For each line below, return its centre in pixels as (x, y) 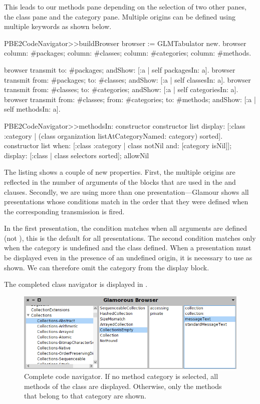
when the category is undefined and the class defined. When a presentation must (128, 248)
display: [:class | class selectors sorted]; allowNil (77, 155)
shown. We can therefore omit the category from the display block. (107, 267)
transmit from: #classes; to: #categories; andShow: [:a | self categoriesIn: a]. (121, 89)
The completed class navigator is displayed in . (76, 284)
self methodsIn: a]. (32, 109)
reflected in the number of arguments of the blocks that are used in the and (120, 181)
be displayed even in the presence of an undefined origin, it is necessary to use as (128, 258)
